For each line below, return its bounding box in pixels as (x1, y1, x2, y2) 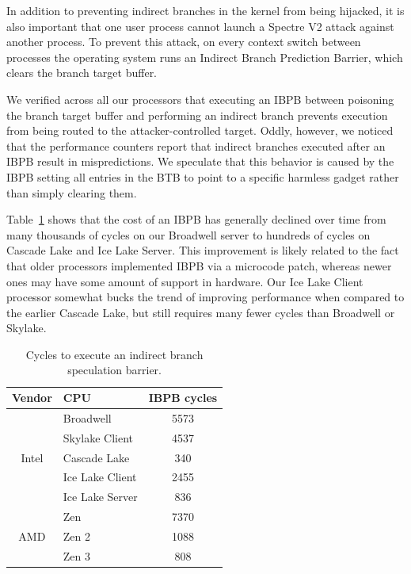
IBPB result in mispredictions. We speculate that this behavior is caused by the (6, 153, 394, 170)
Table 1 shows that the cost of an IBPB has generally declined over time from (6, 211, 386, 228)
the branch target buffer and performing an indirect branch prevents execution (6, 106, 388, 123)
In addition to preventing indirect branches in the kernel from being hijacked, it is (6, 2, 405, 18)
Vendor (12, 389, 52, 406)
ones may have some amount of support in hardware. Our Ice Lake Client (6, 273, 363, 289)
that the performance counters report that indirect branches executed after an (6, 137, 386, 154)
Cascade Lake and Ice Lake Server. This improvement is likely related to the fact (6, 242, 399, 258)
